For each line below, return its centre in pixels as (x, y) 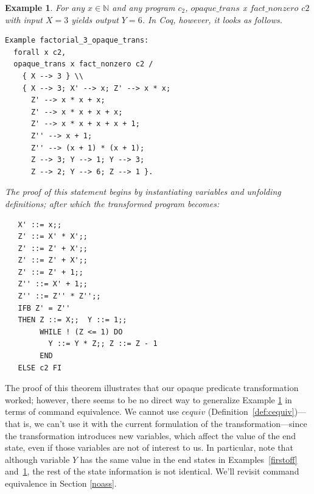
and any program (144, 7)
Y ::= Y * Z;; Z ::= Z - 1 (103, 344)
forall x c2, (40, 52)
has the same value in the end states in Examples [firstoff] (189, 459)
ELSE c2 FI (40, 368)
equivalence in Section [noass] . (61, 483)
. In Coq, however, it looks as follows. (212, 19)
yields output (95, 19)
